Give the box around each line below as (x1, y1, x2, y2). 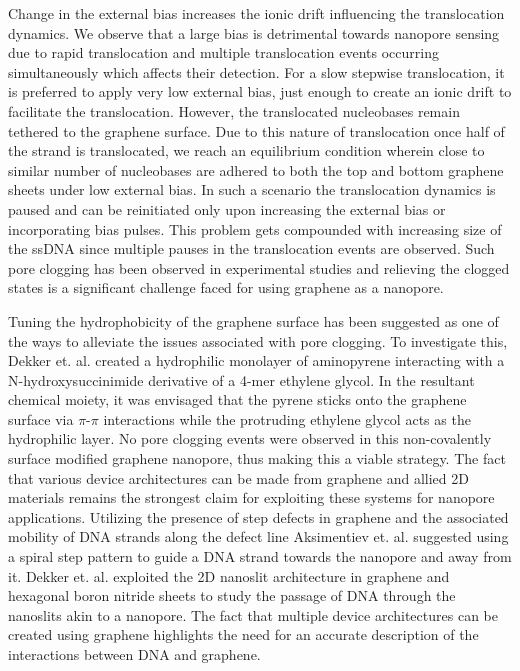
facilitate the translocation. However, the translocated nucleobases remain (8, 100, 460, 121)
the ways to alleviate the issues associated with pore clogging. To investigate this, (8, 330, 508, 351)
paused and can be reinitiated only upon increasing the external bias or (8, 198, 446, 219)
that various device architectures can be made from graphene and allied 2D (8, 467, 469, 488)
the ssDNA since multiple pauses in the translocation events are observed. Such (8, 238, 495, 259)
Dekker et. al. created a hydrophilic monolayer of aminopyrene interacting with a (8, 350, 505, 371)
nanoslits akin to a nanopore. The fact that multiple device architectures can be (8, 604, 498, 625)
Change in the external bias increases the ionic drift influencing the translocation (8, 3, 505, 23)
